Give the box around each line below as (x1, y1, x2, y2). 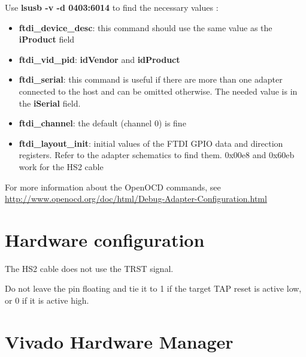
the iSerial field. (19, 96, 81, 109)
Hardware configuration (5, 227, 205, 252)
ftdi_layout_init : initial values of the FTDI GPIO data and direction (19, 137, 283, 149)
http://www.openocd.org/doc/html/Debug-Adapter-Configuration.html (5, 192, 267, 205)
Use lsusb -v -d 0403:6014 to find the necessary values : (5, 1, 219, 13)
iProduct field (19, 33, 75, 46)
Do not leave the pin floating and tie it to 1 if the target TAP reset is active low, (5, 282, 302, 295)
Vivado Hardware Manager (5, 329, 234, 353)
